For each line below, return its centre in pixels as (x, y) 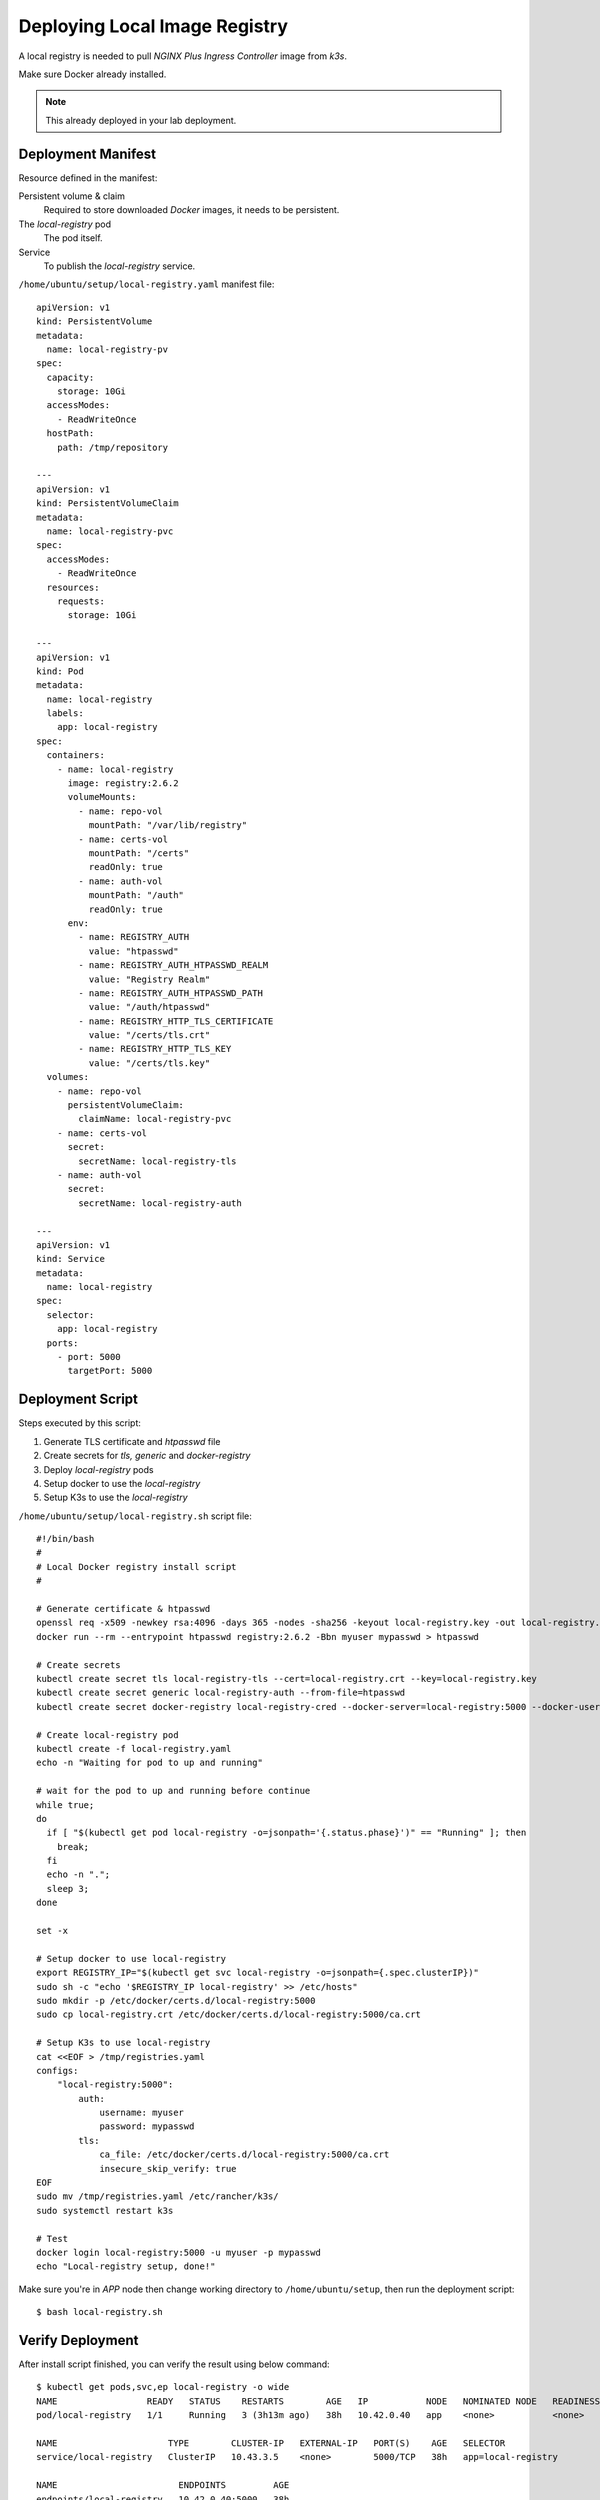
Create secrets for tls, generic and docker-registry (147, 1456)
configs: (57, 2070)
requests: (80, 601)
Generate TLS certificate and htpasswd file (132, 1441)
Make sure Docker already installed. (92, 74)
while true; (65, 1804)
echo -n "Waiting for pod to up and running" (150, 1763)
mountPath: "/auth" (136, 895)
